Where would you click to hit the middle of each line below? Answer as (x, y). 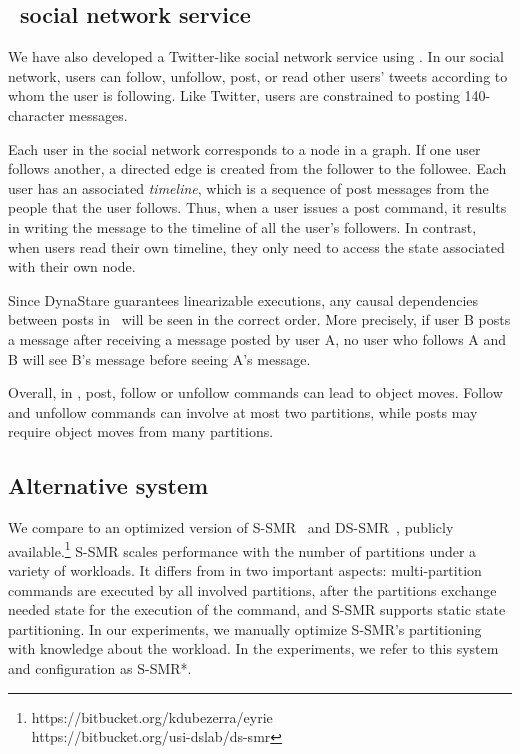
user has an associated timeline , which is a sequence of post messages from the (248, 187)
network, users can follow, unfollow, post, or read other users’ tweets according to (258, 75)
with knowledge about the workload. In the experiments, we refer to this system (253, 648)
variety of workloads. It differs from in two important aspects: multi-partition (245, 569)
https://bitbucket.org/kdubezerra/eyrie (152, 716)
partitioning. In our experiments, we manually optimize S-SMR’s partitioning (245, 628)
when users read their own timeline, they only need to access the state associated (256, 246)
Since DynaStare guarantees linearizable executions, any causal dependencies (243, 299)
